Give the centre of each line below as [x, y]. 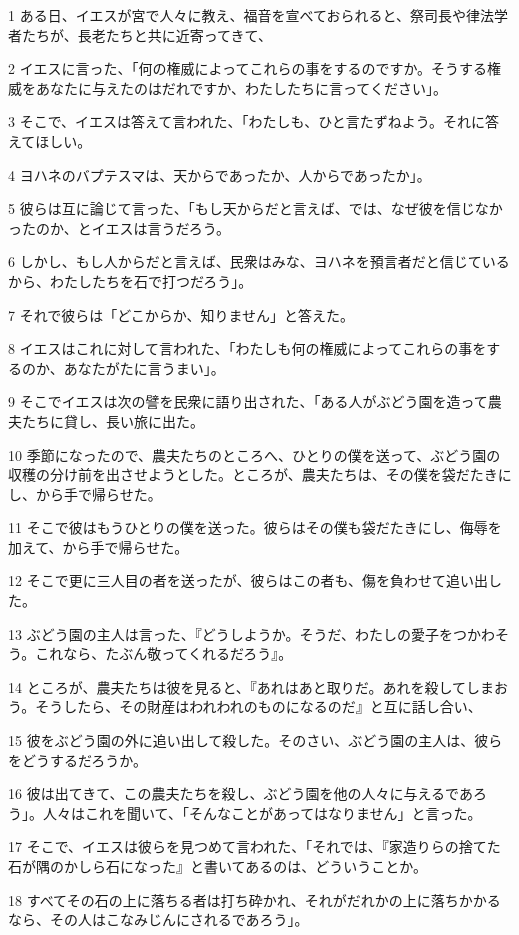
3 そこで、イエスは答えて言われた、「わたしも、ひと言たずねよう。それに [246, 121]
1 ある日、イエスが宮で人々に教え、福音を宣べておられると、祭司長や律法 [251, 15]
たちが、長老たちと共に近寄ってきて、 [146, 34]
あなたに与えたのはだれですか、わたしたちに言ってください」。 [241, 87]
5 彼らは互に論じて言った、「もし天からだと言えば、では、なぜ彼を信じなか [255, 208]
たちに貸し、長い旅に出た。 [112, 420]
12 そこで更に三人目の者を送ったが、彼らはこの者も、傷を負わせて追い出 [248, 580]
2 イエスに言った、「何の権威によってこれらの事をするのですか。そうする [248, 68]
